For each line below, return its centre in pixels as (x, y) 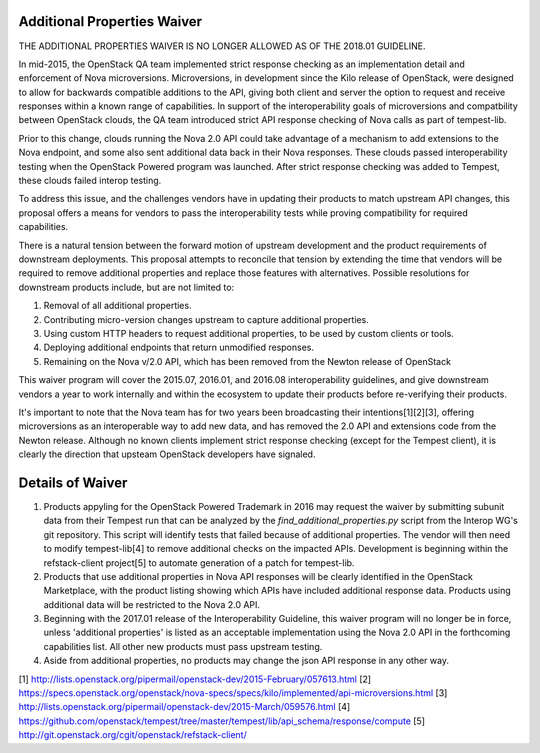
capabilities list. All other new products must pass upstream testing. (183, 646)
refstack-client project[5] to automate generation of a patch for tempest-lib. (199, 562)
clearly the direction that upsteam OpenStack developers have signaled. (167, 454)
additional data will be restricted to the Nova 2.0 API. (151, 604)
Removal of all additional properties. (117, 306)
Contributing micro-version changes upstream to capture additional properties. (206, 319)
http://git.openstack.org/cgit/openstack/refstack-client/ (132, 735)
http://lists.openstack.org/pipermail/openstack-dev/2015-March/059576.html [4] (184, 707)
